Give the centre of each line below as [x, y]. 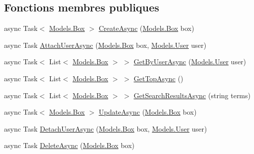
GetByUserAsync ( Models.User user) [190, 62]
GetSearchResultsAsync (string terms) [192, 95]
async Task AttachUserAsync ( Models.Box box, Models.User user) [105, 45]
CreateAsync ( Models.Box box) [146, 28]
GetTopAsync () [158, 78]
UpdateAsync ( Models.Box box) [148, 112]
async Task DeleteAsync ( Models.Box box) [69, 145]
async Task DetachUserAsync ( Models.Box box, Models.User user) [106, 128]
